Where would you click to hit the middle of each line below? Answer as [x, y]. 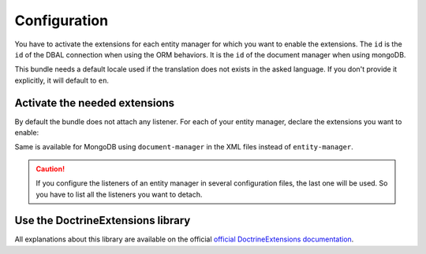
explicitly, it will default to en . [62, 80]
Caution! [50, 168]
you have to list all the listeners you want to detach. [119, 194]
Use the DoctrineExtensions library [103, 221]
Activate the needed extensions [95, 103]
